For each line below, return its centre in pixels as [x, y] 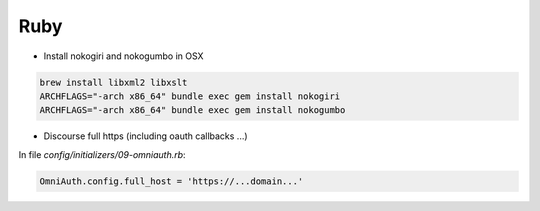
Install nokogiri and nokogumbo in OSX [123, 56]
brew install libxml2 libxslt [113, 82]
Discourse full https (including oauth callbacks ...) [146, 136]
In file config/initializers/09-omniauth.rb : [102, 154]
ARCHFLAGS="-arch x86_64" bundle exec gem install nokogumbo [192, 110]
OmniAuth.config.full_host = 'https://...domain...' [171, 181]
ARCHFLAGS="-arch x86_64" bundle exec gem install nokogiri [190, 96]
